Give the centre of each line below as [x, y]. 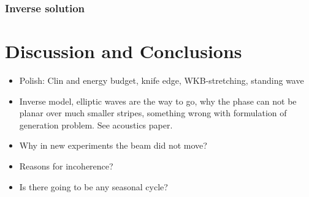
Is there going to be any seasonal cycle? [93, 186]
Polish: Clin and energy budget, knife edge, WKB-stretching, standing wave [162, 80]
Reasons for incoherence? [66, 165]
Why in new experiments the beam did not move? [113, 145]
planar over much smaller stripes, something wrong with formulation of [153, 113]
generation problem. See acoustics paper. [96, 125]
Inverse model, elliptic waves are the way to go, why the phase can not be [158, 101]
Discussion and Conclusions [124, 51]
